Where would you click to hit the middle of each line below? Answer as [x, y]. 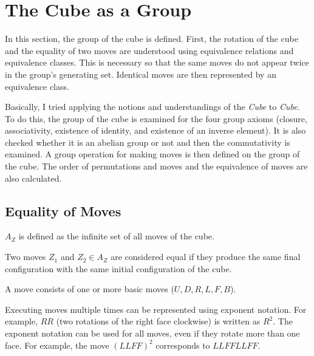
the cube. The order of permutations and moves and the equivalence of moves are [156, 166]
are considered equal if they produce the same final [206, 257]
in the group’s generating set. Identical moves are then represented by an [141, 74]
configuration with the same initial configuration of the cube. [118, 268]
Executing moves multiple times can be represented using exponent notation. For [156, 309]
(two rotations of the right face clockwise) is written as [158, 321]
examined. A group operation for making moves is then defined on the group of [152, 154]
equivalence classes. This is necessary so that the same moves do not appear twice [157, 62]
